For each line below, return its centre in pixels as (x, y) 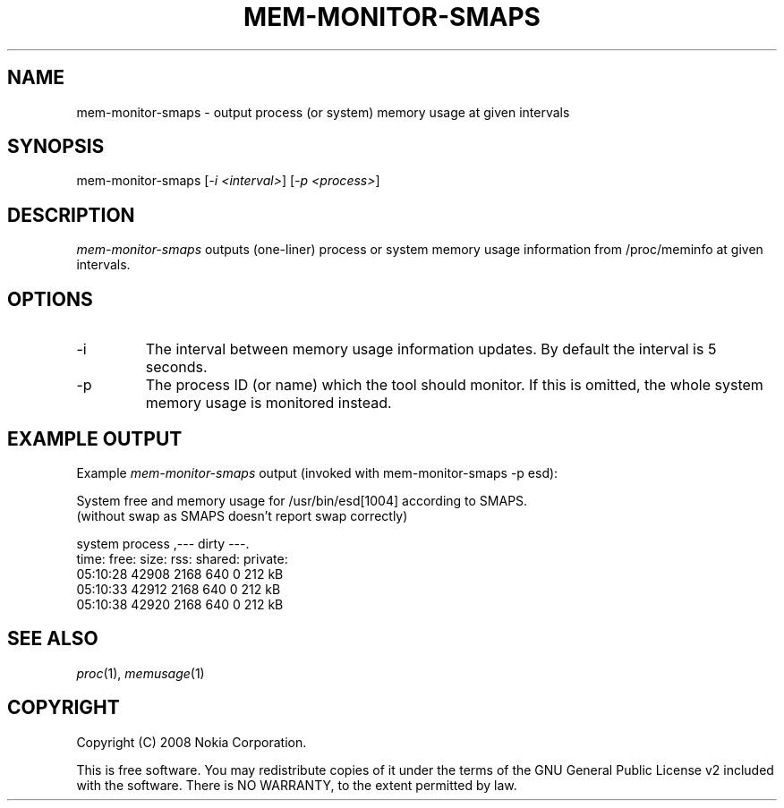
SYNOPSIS (56, 147)
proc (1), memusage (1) (141, 673)
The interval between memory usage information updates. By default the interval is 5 (431, 349)
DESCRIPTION (71, 215)
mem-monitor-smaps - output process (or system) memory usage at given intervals (323, 112)
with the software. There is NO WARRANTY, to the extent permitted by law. (297, 785)
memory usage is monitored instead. (268, 403)
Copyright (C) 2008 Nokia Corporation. (192, 742)
